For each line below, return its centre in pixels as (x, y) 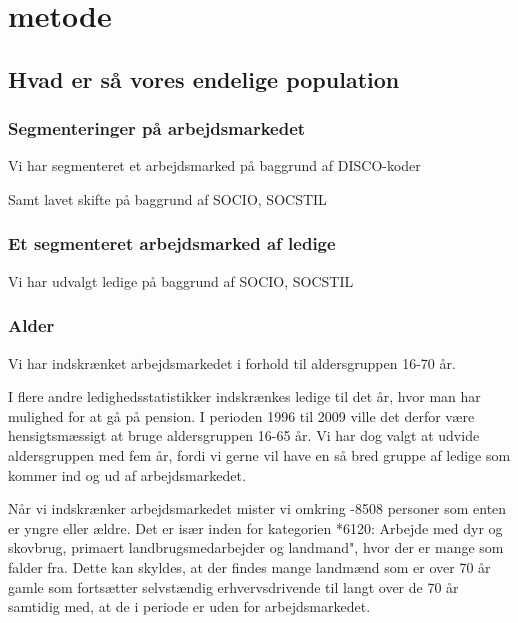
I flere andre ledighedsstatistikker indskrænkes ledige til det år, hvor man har (244, 396)
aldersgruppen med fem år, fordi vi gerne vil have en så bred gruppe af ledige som (259, 454)
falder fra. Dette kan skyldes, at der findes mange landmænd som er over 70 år (249, 566)
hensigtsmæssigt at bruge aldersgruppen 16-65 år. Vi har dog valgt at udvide (244, 435)
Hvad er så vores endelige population (204, 78)
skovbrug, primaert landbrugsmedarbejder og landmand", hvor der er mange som (256, 547)
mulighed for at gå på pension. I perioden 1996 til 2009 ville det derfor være (241, 415)
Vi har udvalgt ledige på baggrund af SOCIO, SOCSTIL (181, 280)
